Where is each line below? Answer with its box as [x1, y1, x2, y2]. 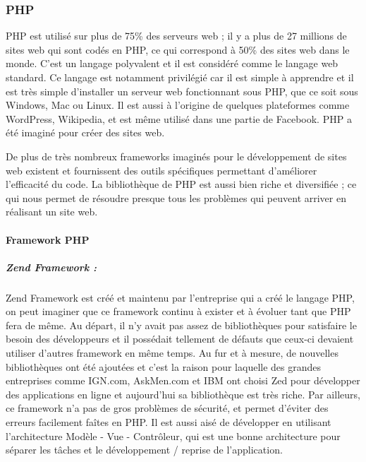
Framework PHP [6, 232, 90, 247]
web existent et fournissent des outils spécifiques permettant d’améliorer [6, 162, 317, 177]
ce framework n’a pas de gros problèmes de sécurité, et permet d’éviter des [6, 401, 329, 415]
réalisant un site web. [6, 204, 98, 219]
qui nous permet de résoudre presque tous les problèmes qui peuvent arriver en [6, 190, 346, 205]
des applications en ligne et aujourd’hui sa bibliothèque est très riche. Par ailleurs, [6, 386, 360, 401]
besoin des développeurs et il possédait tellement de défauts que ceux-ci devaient [6, 331, 354, 346]
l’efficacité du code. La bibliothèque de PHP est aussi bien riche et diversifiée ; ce [6, 177, 357, 191]
